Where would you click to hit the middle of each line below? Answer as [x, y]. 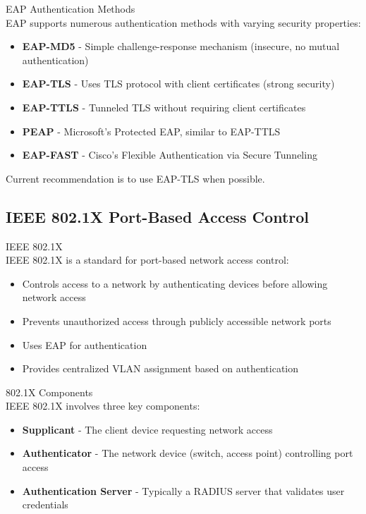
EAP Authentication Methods [71, 8]
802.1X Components [49, 392]
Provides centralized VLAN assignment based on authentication [160, 368]
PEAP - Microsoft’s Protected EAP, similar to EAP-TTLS [151, 131]
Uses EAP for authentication [85, 344]
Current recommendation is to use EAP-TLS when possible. [135, 178]
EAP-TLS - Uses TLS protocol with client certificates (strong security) [178, 84]
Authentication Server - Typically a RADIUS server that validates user [183, 490]
